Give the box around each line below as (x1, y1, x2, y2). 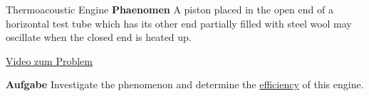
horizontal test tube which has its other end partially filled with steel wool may (6, 16, 352, 30)
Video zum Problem (6, 53, 93, 68)
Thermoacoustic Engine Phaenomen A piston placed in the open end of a (6, 2, 333, 16)
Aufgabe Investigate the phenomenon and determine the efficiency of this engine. (6, 77, 364, 92)
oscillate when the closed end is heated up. (6, 30, 192, 44)
